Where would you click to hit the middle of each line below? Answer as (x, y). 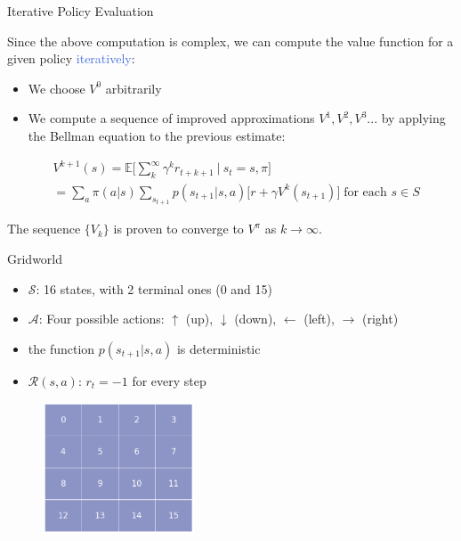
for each (365, 192)
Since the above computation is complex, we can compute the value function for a (230, 41)
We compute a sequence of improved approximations (171, 118)
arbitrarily (133, 88)
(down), (255, 319)
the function (61, 348)
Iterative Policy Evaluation (81, 11)
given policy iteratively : (71, 58)
